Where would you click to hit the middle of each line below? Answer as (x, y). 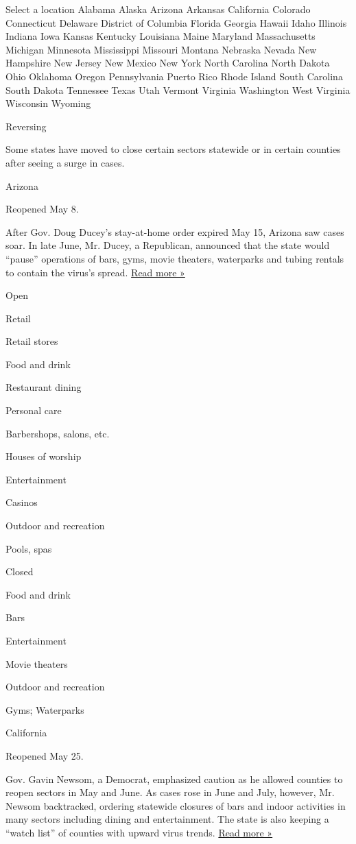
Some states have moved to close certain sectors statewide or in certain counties (173, 149)
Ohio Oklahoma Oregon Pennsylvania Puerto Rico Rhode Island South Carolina (174, 76)
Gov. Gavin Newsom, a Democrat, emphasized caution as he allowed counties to (174, 779)
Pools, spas (29, 548)
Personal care (34, 410)
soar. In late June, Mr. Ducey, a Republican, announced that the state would (168, 245)
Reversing (26, 126)
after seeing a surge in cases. (65, 162)
